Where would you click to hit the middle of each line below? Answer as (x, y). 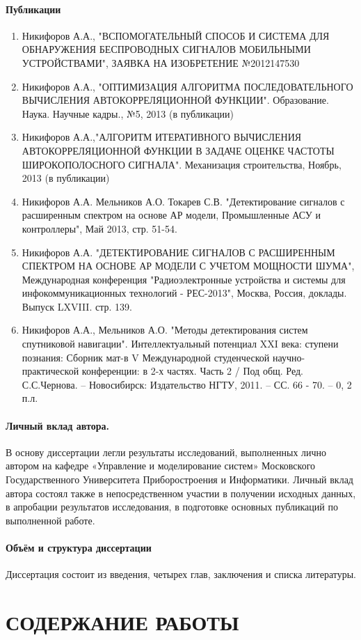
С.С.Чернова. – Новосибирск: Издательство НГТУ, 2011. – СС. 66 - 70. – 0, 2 (187, 384)
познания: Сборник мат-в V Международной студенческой (146, 357)
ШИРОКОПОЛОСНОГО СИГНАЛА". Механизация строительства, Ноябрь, (182, 164)
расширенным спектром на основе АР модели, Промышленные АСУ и (171, 215)
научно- (289, 357)
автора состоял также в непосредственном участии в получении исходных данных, (181, 493)
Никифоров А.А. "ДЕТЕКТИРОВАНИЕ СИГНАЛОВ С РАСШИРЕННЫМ (178, 252)
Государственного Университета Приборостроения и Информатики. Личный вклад (179, 479)
